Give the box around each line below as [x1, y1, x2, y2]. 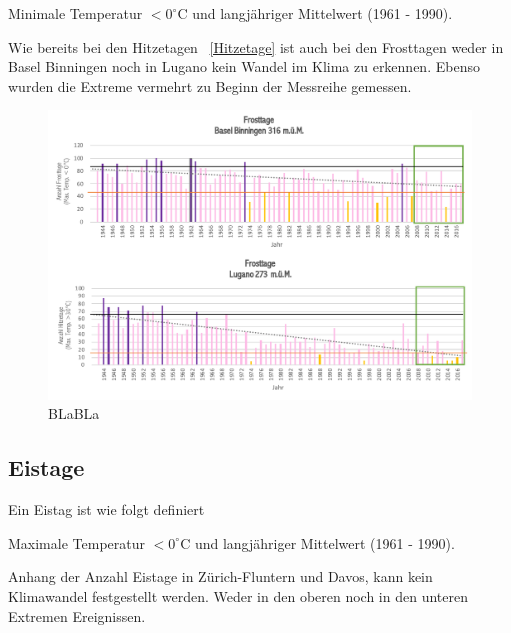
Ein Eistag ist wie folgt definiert [8, 499, 205, 520]
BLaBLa [48, 403, 100, 424]
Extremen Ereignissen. [8, 605, 146, 626]
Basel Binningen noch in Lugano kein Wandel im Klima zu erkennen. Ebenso [8, 56, 480, 77]
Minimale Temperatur [8, 3, 143, 23]
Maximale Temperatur [8, 532, 145, 553]
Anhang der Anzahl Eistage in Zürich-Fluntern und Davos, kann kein [8, 566, 433, 587]
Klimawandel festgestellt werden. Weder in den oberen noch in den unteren [8, 585, 468, 606]
